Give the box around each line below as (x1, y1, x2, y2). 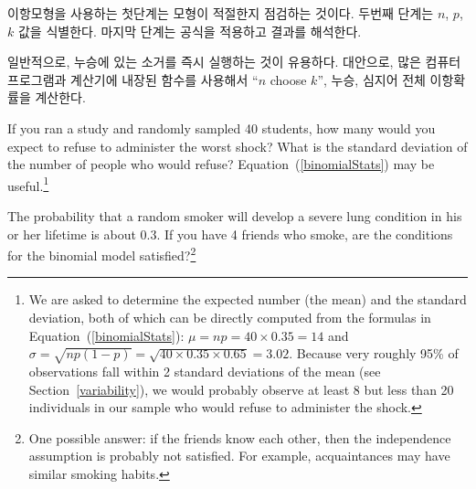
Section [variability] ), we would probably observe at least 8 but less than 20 (28, 379, 454, 399)
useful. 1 (7, 173, 49, 195)
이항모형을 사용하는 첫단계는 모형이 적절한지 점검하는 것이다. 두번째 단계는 (7, 4, 434, 22)
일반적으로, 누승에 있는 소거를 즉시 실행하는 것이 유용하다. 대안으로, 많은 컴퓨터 (7, 52, 461, 71)
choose (270, 69, 307, 89)
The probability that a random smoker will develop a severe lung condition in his (7, 207, 462, 225)
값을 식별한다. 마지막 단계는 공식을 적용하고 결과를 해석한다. (17, 21, 362, 40)
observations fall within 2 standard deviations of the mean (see (28, 361, 381, 380)
